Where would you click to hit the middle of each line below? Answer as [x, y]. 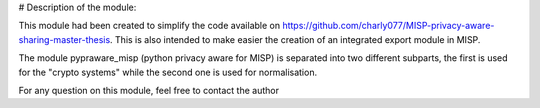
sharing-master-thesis [64, 39]
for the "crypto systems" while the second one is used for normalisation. [168, 72]
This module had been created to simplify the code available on [149, 26]
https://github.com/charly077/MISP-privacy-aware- [388, 26]
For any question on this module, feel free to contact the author [149, 90]
